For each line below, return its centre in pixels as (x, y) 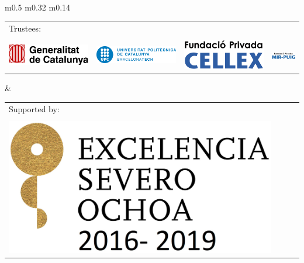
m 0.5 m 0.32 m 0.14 (38, 7)
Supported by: (34, 109)
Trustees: (25, 28)
